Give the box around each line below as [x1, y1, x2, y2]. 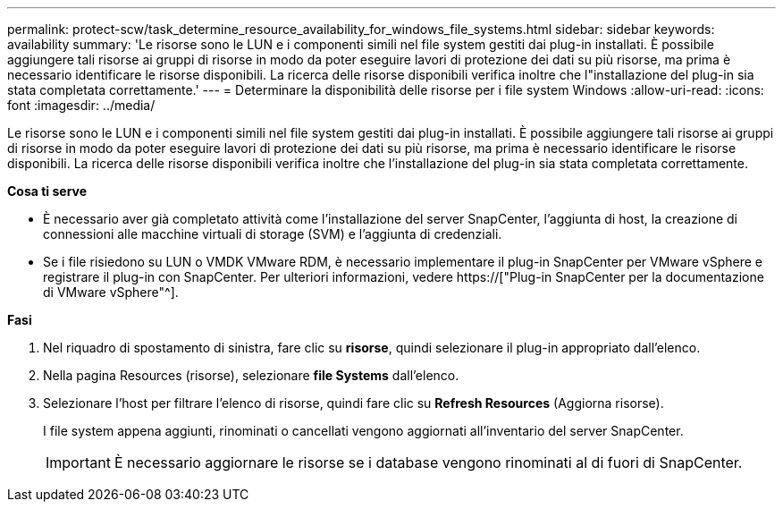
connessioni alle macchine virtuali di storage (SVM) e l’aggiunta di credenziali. [43, 226, 502, 242]
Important [46, 454, 111, 471]
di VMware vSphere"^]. [43, 284, 179, 300]
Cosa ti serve [7, 183, 88, 199]
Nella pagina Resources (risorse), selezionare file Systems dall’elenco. [43, 368, 459, 383]
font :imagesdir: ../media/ [7, 98, 156, 113]
